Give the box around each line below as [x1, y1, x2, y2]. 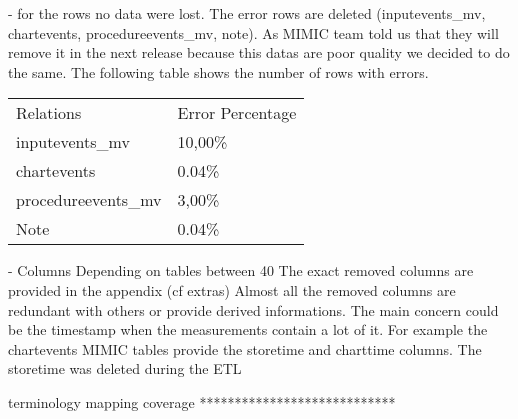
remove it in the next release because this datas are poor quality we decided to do [8, 42, 510, 63]
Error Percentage [177, 101, 297, 125]
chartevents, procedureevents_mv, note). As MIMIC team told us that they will [8, 22, 499, 43]
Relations [16, 101, 82, 125]
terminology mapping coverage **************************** [8, 391, 396, 412]
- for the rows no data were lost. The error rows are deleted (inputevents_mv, [8, 3, 486, 23]
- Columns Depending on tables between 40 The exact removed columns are [8, 260, 474, 281]
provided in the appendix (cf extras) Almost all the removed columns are [8, 279, 456, 300]
